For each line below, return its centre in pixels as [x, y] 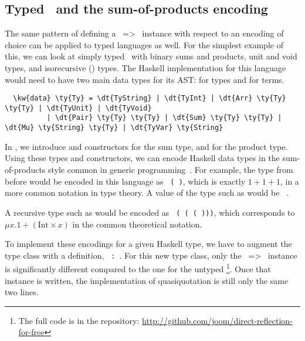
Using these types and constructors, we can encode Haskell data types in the [142, 158]
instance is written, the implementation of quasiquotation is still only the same [147, 280]
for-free [31, 332]
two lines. [22, 292]
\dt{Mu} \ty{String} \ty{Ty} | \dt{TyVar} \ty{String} [114, 128]
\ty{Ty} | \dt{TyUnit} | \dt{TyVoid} [78, 108]
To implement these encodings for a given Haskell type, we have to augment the [148, 244]
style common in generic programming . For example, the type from [171, 169]
